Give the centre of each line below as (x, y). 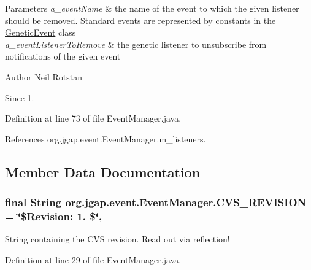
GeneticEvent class (40, 32)
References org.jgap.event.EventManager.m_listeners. (106, 138)
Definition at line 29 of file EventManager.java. (93, 259)
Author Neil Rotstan (44, 76)
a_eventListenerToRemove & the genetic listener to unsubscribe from (136, 44)
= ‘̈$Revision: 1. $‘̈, (54, 216)
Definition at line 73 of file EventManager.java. (93, 118)
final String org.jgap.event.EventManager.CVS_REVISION (156, 202)
